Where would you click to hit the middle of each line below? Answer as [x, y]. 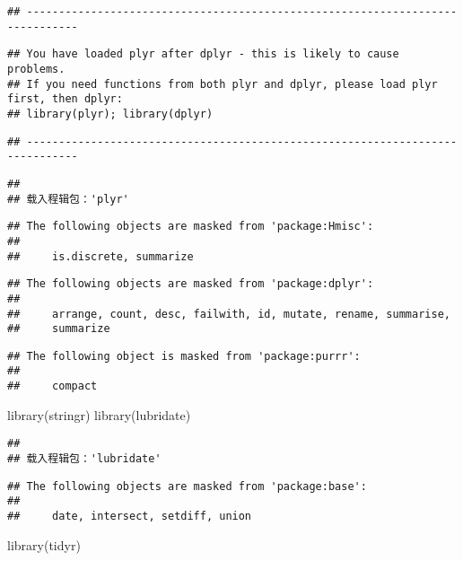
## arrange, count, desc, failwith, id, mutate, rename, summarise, [229, 314]
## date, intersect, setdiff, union [130, 516]
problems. [36, 69]
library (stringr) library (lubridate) [99, 414]
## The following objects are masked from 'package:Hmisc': [191, 227]
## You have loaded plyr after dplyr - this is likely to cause [203, 54]
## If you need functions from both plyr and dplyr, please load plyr [223, 84]
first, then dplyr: [65, 99]
